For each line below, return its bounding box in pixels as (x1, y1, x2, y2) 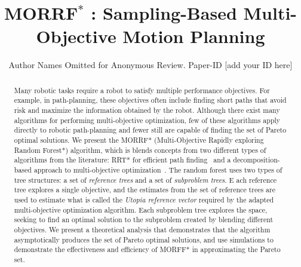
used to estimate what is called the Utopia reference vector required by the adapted (14, 194, 274, 204)
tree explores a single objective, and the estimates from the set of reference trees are (14, 185, 275, 195)
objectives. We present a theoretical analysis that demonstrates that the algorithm (14, 224, 271, 234)
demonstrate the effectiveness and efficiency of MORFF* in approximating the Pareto (14, 244, 281, 254)
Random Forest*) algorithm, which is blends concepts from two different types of (14, 145, 266, 155)
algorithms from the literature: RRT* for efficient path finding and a (14, 155, 231, 165)
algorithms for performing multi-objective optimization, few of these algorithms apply (14, 115, 281, 125)
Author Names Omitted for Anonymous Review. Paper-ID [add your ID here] (8, 59, 293, 71)
